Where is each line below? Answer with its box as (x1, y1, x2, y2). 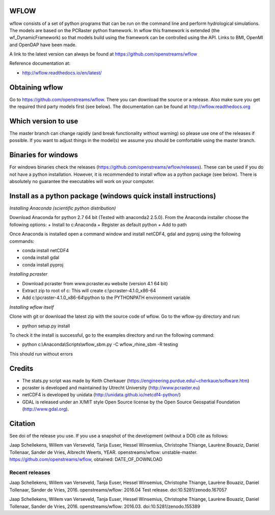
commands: (9, 238, 35, 244)
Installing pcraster (9, 271, 48, 277)
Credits (9, 364, 34, 373)
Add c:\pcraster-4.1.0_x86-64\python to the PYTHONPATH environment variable (22, 294, 190, 301)
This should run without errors (9, 350, 73, 357)
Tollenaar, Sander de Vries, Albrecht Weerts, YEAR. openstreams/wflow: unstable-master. (9, 449, 198, 455)
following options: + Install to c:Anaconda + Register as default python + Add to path (9, 222, 187, 228)
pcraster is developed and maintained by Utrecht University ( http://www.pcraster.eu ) (22, 385, 201, 391)
